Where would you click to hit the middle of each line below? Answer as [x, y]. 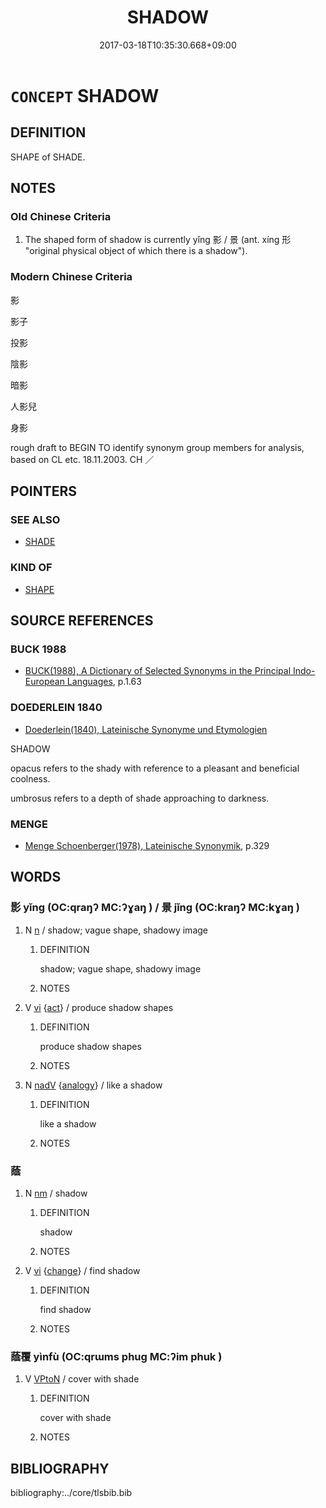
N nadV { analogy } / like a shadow [93, 1085]
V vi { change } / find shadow [82, 1270]
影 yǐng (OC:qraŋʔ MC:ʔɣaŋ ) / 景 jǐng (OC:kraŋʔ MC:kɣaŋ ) [155, 908]
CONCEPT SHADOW [85, 95]
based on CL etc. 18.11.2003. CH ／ [82, 459]
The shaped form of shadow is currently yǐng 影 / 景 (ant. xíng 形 [158, 240]
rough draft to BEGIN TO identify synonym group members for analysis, [157, 447]
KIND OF [31, 568]
